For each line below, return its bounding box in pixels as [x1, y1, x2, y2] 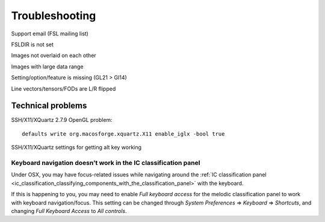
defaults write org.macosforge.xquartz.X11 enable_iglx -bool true [22, 130, 225, 137]
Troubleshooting [11, 9, 96, 22]
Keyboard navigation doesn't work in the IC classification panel [11, 158, 200, 167]
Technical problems [11, 101, 87, 111]
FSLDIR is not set [11, 41, 54, 48]
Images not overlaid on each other [11, 52, 96, 59]
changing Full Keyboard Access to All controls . [11, 207, 127, 214]
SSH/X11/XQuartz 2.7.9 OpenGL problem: [11, 116, 113, 124]
